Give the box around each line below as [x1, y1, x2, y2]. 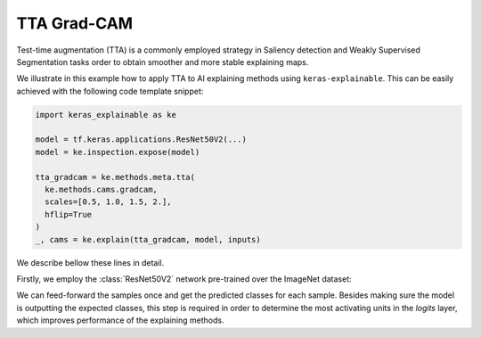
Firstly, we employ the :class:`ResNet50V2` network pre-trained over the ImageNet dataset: [16, 273, 352, 284]
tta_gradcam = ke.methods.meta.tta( [35, 172, 196, 182]
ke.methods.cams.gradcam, [45, 185, 158, 195]
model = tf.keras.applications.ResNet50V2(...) [35, 135, 247, 144]
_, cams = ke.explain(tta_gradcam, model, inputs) [35, 234, 262, 244]
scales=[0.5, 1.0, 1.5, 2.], [45, 197, 173, 207]
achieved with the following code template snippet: [16, 86, 204, 96]
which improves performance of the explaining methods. [16, 315, 224, 325]
